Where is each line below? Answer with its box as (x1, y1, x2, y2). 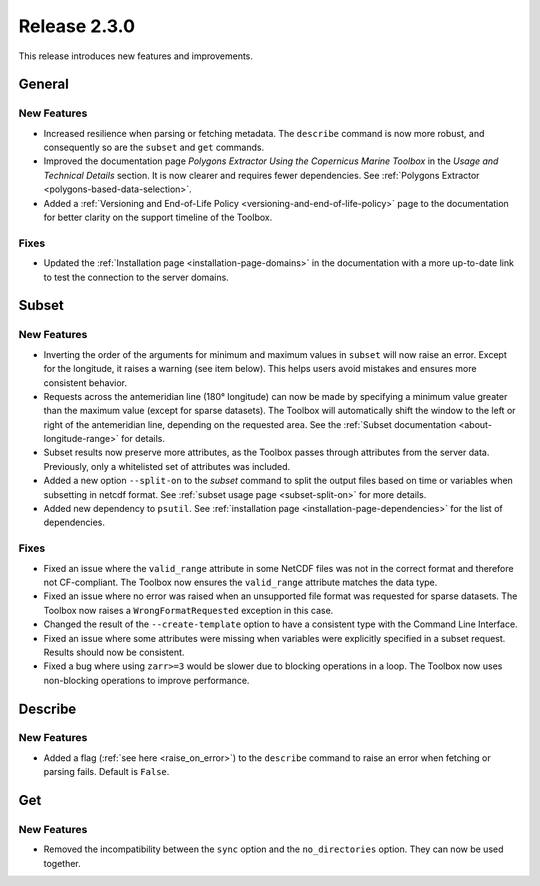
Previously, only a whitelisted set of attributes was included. (43, 460, 291, 472)
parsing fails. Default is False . (43, 766, 170, 778)
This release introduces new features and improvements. (18, 50, 254, 62)
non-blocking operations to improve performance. (43, 674, 250, 686)
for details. (120, 433, 165, 445)
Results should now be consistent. (43, 646, 185, 658)
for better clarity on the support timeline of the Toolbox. (43, 211, 273, 224)
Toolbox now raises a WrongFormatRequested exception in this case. (43, 604, 334, 616)
